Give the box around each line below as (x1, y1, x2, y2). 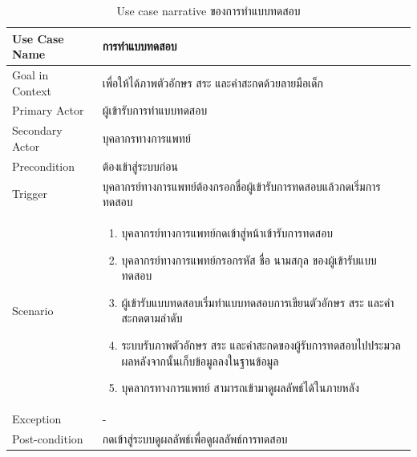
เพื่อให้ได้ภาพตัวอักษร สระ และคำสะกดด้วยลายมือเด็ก (102, 74, 323, 91)
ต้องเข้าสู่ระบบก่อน (102, 157, 178, 174)
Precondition (12, 157, 75, 174)
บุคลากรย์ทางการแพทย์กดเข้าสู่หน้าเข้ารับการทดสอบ (121, 224, 334, 241)
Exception (12, 410, 62, 427)
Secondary (12, 122, 63, 139)
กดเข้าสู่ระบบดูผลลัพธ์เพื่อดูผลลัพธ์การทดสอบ (102, 430, 288, 447)
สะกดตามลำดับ (121, 309, 183, 326)
